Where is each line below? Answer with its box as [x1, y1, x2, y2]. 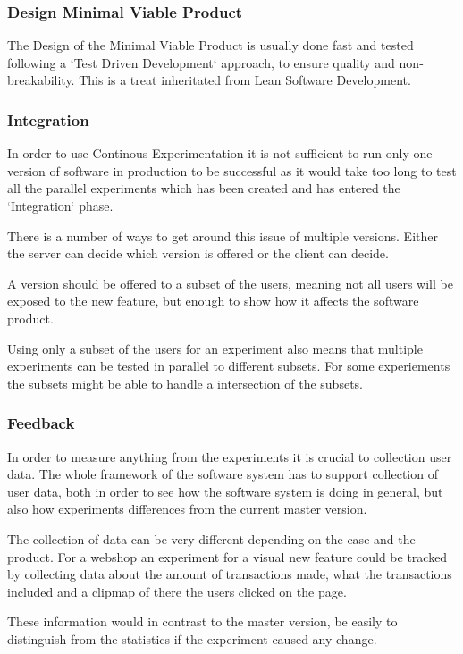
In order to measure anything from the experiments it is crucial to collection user [7, 447, 452, 465]
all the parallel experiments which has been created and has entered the [7, 179, 400, 197]
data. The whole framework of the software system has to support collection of [7, 465, 438, 483]
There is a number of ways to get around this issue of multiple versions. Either [7, 226, 438, 245]
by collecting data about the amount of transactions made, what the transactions [7, 565, 452, 583]
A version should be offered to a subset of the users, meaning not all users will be [7, 273, 453, 292]
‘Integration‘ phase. [7, 197, 114, 214]
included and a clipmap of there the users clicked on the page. [7, 582, 347, 600]
